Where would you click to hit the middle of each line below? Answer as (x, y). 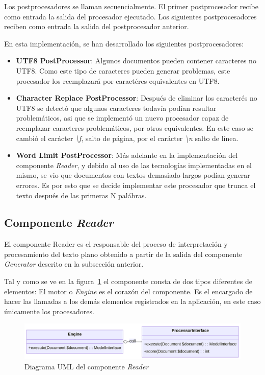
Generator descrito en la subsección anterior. (74, 264)
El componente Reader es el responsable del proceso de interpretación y (116, 244)
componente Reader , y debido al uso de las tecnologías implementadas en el (134, 165)
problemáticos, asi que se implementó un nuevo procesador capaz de (122, 118)
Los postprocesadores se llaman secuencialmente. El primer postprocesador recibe (131, 6)
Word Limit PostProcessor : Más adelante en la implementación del (127, 155)
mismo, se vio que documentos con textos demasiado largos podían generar (133, 175)
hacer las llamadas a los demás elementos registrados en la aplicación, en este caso (132, 301)
